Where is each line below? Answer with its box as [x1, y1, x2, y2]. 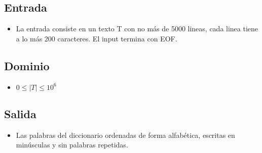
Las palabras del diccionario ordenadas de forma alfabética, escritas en [16, 129, 235, 140]
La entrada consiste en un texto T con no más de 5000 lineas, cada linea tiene [16, 23, 258, 34]
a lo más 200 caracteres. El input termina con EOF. [16, 33, 177, 43]
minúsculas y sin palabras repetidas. [16, 139, 128, 150]
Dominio [4, 58, 50, 73]
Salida [4, 106, 36, 121]
